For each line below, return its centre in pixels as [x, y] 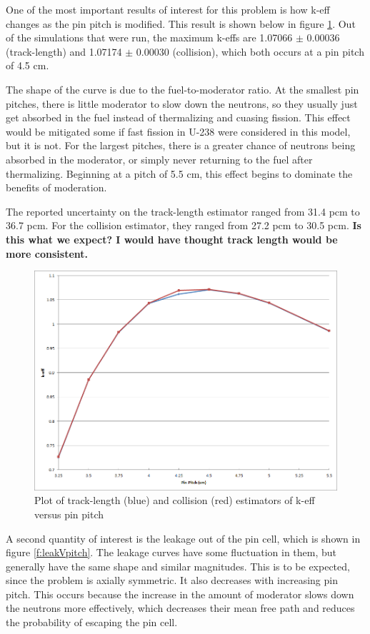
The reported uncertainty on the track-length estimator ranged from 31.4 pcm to [183, 211]
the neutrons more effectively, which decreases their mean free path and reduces [180, 608]
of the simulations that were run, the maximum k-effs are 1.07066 [149, 37]
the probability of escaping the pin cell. [92, 622]
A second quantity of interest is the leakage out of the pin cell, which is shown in [183, 538]
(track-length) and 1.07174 [64, 51]
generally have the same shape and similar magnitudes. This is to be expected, [178, 566]
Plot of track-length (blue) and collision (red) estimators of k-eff [175, 500]
